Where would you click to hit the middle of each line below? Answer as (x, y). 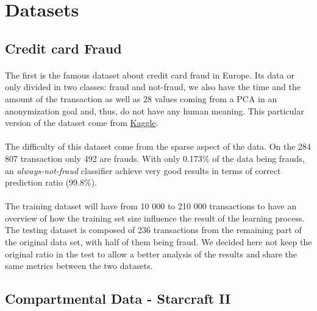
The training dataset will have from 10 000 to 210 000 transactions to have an (151, 206)
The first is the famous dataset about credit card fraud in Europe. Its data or (150, 75)
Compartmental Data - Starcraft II (118, 299)
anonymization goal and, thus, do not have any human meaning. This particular (155, 110)
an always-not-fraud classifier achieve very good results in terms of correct (143, 170)
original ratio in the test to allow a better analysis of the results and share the (151, 253)
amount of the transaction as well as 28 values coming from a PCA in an (141, 98)
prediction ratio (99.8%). (51, 182)
